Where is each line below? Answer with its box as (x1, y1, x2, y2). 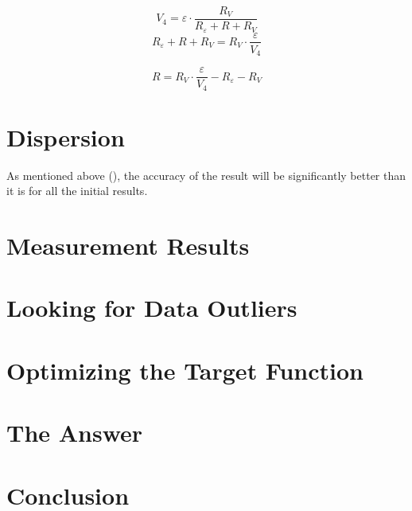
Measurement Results (6, 229, 250, 262)
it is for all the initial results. (6, 182, 148, 199)
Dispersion (6, 120, 125, 153)
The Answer (6, 416, 143, 449)
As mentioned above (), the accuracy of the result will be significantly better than (6, 166, 406, 183)
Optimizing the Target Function (6, 353, 363, 386)
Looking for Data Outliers (6, 291, 297, 324)
